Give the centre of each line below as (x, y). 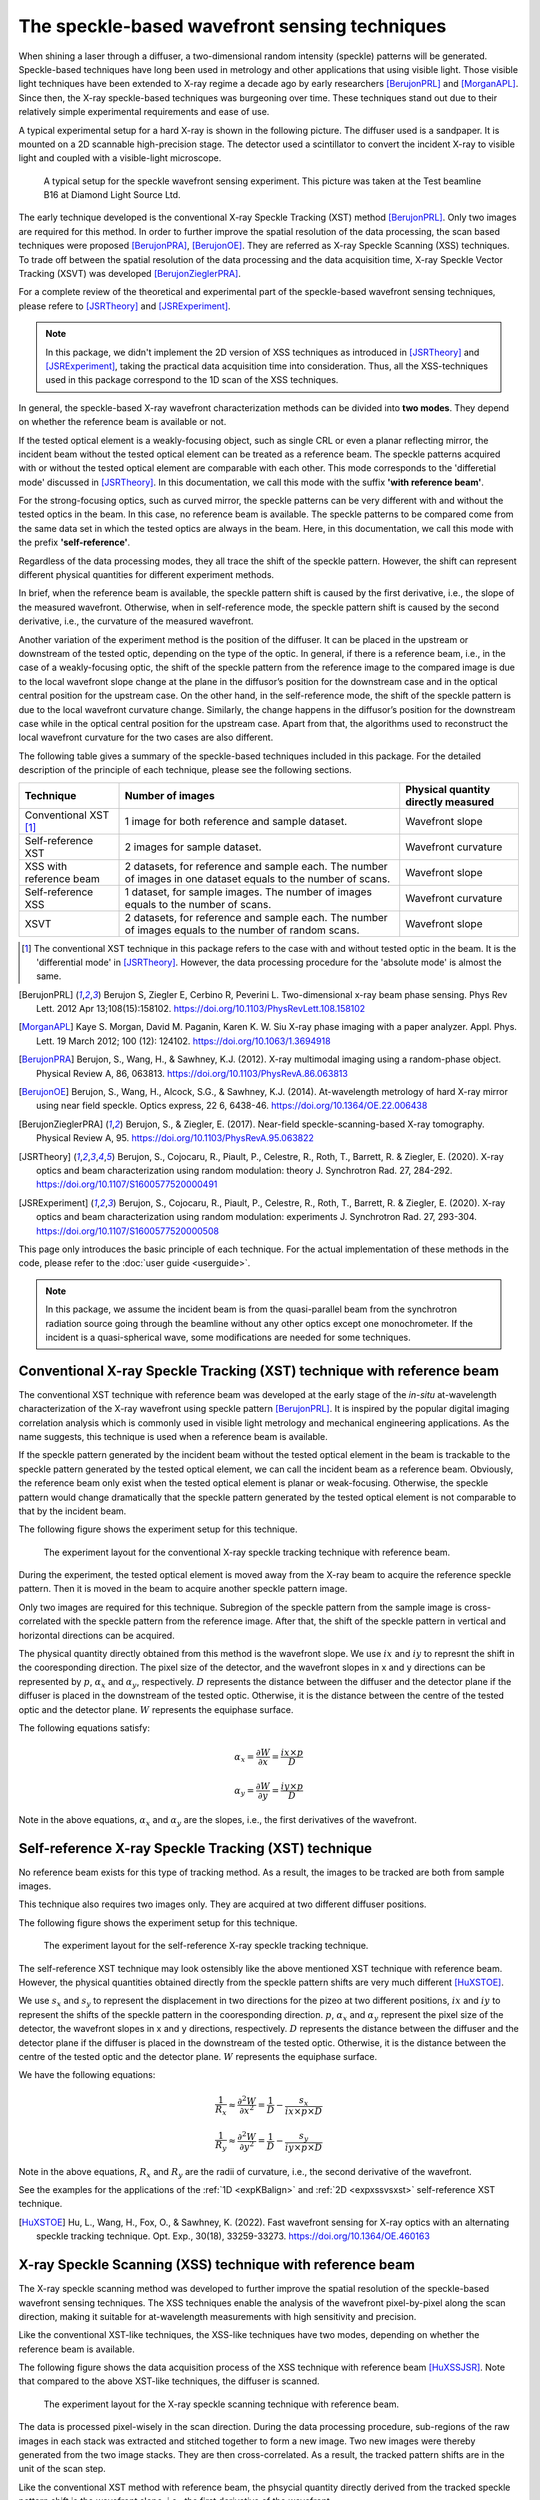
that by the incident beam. (72, 1511)
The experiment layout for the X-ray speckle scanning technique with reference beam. (221, 2404)
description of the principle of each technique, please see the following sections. (185, 770)
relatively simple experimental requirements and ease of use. (144, 112)
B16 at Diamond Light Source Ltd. (112, 195)
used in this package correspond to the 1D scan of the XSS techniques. (192, 380)
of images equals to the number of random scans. (242, 930)
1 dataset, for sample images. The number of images (248, 892)
